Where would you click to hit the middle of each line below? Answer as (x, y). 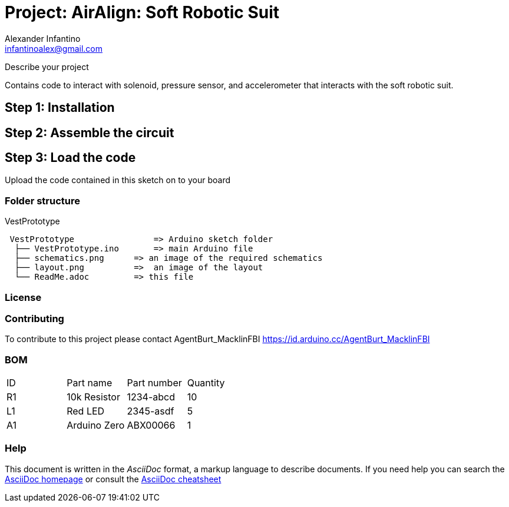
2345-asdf (151, 411)
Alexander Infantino (43, 38)
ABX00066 (151, 425)
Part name (90, 383)
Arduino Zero (96, 425)
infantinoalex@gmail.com (54, 48)
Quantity (206, 383)
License (23, 297)
